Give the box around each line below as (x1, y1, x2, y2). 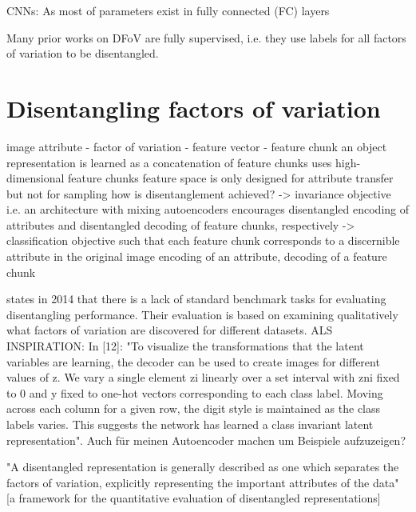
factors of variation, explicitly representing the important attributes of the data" (6, 474, 399, 490)
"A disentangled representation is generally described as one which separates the (6, 458, 399, 475)
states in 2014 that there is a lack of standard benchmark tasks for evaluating (6, 290, 386, 307)
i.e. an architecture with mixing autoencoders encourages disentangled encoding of (6, 201, 410, 218)
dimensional (6, 170, 65, 186)
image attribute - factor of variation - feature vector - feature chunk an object (6, 138, 387, 154)
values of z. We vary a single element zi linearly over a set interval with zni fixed (6, 369, 400, 386)
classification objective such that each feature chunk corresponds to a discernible (6, 232, 400, 249)
